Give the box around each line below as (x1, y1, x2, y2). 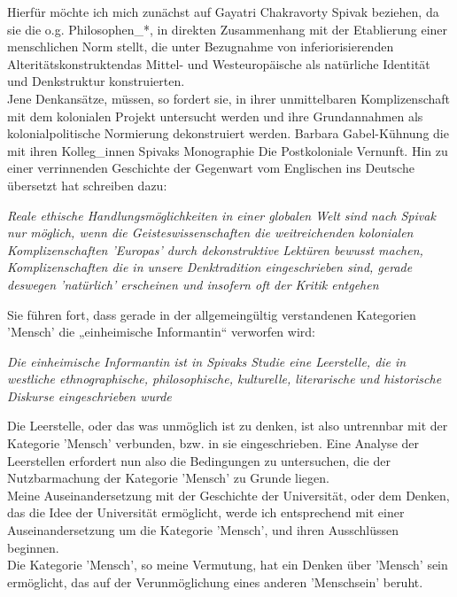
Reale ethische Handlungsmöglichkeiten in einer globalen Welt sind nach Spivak (7, 205, 436, 224)
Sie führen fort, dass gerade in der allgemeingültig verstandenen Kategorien (7, 305, 416, 323)
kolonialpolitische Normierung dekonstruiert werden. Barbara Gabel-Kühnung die (7, 124, 449, 143)
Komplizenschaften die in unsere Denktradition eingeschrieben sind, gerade (7, 258, 413, 276)
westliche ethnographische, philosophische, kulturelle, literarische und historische (7, 369, 442, 388)
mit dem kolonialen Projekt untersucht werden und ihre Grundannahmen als (7, 106, 423, 125)
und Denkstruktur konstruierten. (7, 72, 185, 90)
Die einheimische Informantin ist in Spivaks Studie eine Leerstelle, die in (7, 352, 407, 370)
